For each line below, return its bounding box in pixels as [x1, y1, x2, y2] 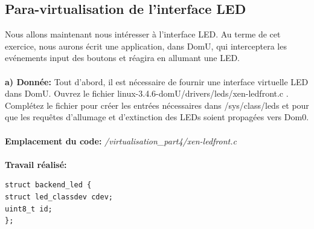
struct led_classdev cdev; [5, 192, 113, 201]
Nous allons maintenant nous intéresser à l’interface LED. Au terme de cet [5, 28, 281, 40]
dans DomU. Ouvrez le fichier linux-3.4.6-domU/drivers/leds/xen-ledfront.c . [5, 87, 289, 100]
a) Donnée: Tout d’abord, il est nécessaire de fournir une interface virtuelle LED [5, 75, 309, 88]
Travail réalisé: [5, 158, 67, 170]
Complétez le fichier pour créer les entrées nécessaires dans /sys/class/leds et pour [5, 98, 309, 111]
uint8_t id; [5, 204, 53, 213]
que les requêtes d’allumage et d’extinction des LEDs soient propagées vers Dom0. [5, 111, 309, 123]
